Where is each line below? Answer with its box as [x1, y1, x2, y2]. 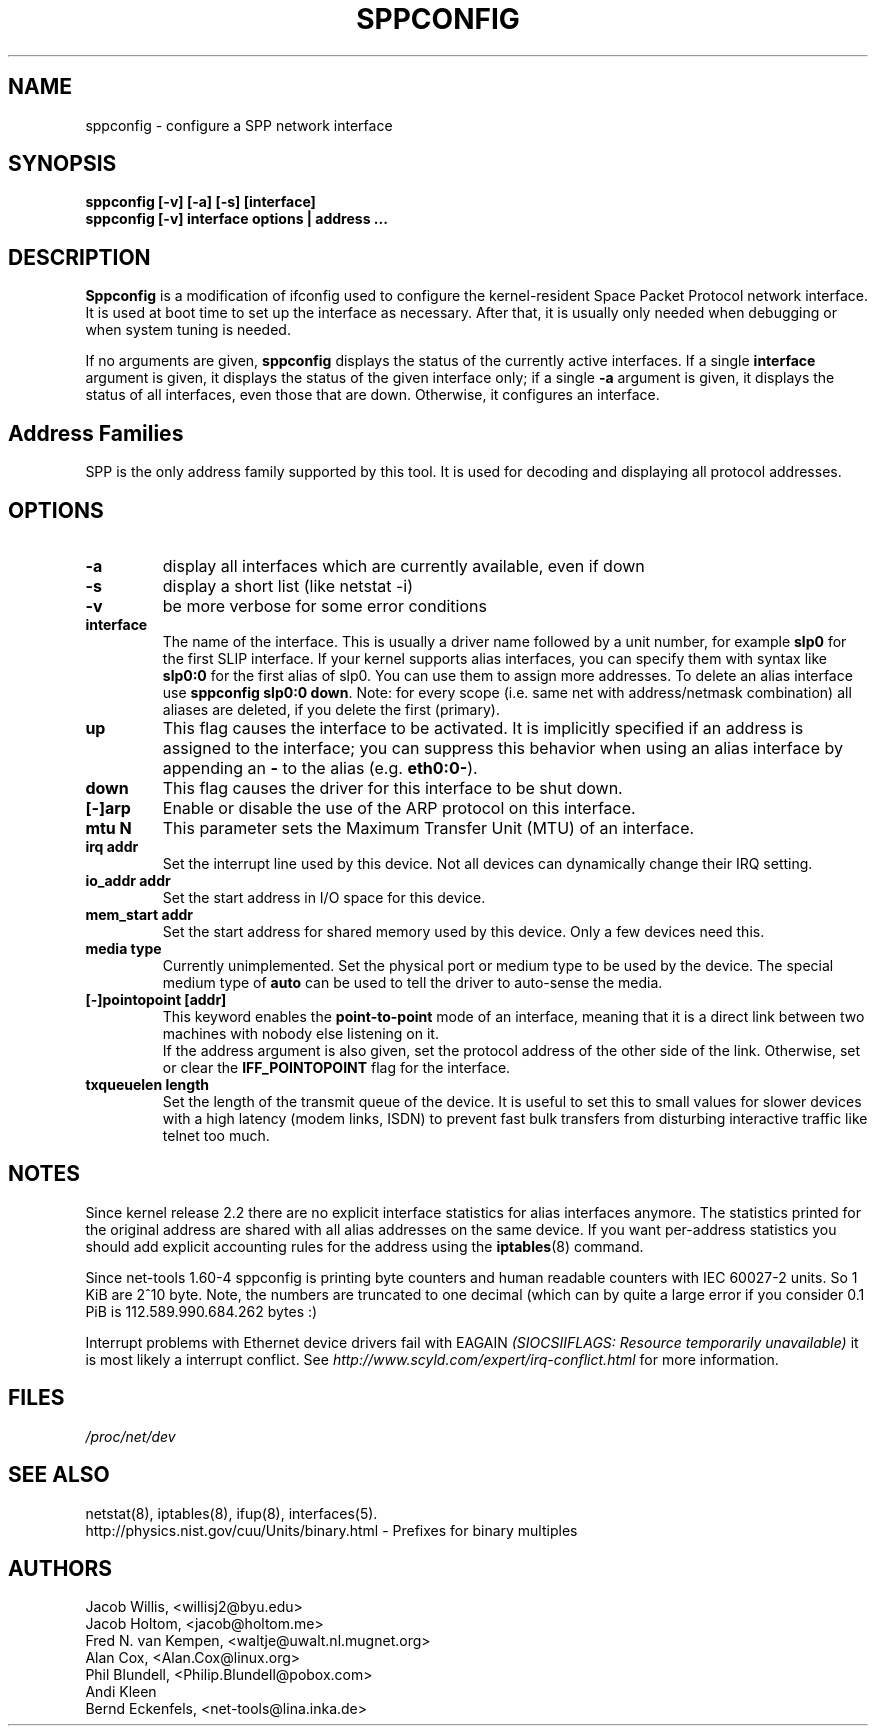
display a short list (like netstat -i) [162, 575, 413, 596]
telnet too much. [162, 1126, 270, 1144]
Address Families [8, 420, 184, 446]
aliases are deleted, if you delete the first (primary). [162, 700, 500, 718]
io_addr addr [85, 871, 171, 889]
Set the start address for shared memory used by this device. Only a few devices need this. [162, 922, 765, 940]
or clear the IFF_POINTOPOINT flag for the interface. [162, 1058, 511, 1076]
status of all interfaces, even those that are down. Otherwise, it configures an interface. [85, 386, 660, 404]
